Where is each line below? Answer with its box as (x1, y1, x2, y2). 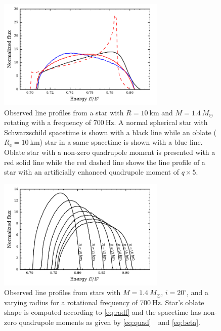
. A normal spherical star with (114, 117, 208, 128)
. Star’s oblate (160, 297, 204, 307)
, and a (187, 287, 208, 298)
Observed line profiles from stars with (4, 287, 121, 298)
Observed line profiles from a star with (4, 107, 124, 117)
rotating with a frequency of (4, 117, 91, 128)
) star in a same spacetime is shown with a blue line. (39, 137, 203, 147)
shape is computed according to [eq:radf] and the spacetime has (4, 307, 201, 317)
